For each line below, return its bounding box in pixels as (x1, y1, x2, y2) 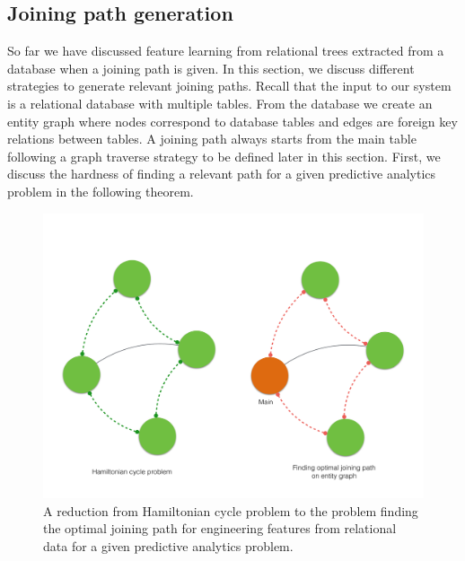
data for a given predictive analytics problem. (43, 536, 294, 555)
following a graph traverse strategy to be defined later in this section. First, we (7, 146, 441, 165)
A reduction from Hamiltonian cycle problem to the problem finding (43, 501, 418, 520)
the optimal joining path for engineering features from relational (43, 519, 397, 538)
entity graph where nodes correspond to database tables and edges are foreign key (7, 111, 458, 130)
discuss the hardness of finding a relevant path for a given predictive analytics (7, 164, 436, 183)
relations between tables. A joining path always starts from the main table (7, 129, 417, 148)
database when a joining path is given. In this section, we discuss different (7, 58, 415, 77)
